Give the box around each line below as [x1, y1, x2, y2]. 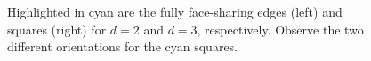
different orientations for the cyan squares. [7, 37, 238, 56]
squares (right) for [7, 19, 107, 38]
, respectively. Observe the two [197, 19, 364, 38]
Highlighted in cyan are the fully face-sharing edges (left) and [7, 3, 343, 20]
